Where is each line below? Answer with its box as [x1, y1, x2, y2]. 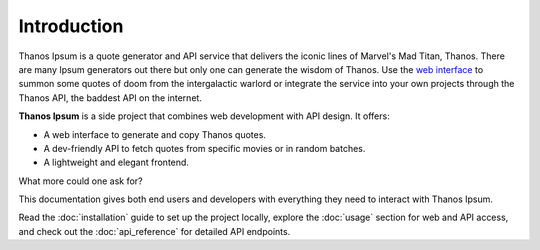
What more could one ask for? [18, 175, 144, 187]
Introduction [18, 15, 124, 37]
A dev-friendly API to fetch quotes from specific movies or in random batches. [43, 142, 366, 154]
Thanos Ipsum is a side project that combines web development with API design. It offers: [18, 110, 390, 122]
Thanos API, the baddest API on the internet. [18, 91, 202, 104]
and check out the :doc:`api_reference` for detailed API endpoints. [18, 225, 291, 237]
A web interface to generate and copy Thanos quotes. [43, 128, 267, 140]
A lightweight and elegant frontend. [43, 156, 190, 169]
